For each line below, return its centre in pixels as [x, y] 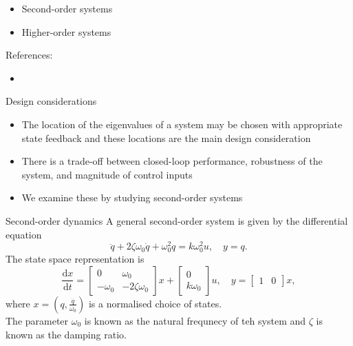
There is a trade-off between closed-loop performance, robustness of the [172, 161]
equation [24, 234]
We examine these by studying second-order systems [132, 197]
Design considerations [51, 101]
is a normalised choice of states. [155, 303]
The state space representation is [75, 259]
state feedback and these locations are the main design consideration [166, 138]
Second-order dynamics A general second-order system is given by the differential [177, 220]
